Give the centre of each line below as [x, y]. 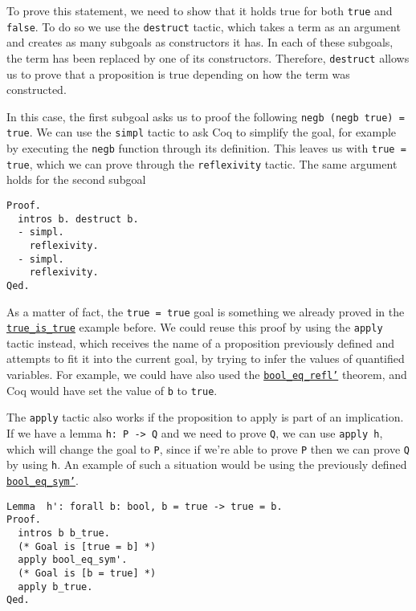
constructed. [37, 90]
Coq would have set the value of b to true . [112, 390]
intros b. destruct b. [78, 219]
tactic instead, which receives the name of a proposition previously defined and [201, 342]
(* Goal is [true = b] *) [87, 546]
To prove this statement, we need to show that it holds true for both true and [200, 10]
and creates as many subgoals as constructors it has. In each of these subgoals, [200, 42]
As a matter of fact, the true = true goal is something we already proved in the [206, 311]
